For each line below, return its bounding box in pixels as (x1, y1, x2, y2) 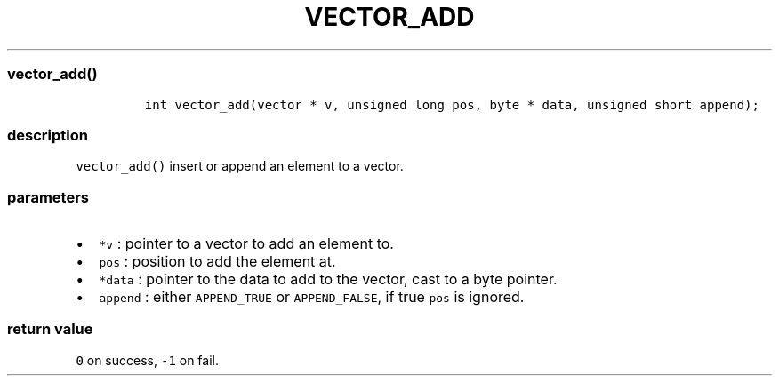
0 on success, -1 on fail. (76, 352, 219, 368)
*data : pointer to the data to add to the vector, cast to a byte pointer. (99, 270, 558, 288)
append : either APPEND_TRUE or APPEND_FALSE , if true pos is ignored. (99, 288, 525, 306)
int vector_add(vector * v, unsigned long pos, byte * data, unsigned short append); (144, 97, 759, 112)
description (7, 125, 88, 144)
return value (7, 320, 93, 339)
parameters (7, 188, 89, 206)
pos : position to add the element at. (99, 252, 336, 270)
